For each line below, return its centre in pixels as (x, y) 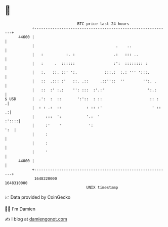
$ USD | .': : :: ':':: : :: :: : (82, 99)
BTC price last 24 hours (103, 24)
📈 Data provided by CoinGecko (38, 197)
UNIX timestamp (102, 187)
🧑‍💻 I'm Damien (20, 209)
